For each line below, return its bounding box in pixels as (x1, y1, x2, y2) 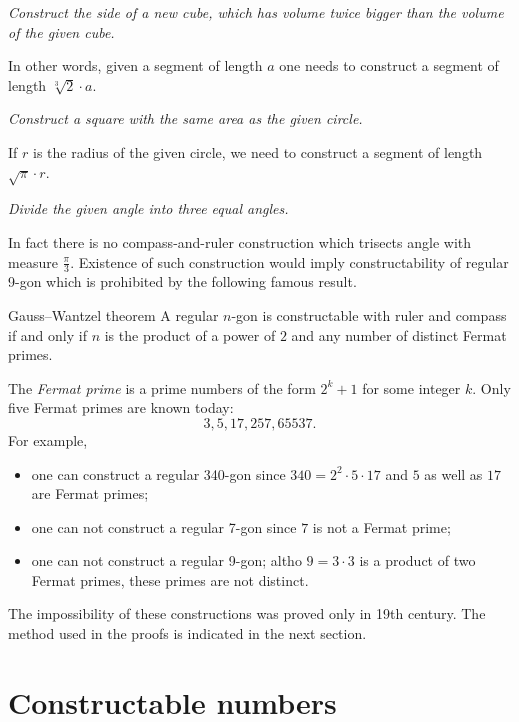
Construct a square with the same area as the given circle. (8, 108, 363, 129)
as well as (424, 463, 483, 484)
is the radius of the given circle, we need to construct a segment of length (32, 141, 483, 162)
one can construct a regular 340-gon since (31, 463, 286, 484)
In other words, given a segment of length (8, 55, 263, 76)
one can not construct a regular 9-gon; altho (31, 550, 302, 571)
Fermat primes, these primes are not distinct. (31, 569, 309, 590)
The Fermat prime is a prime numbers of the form (8, 377, 316, 398)
